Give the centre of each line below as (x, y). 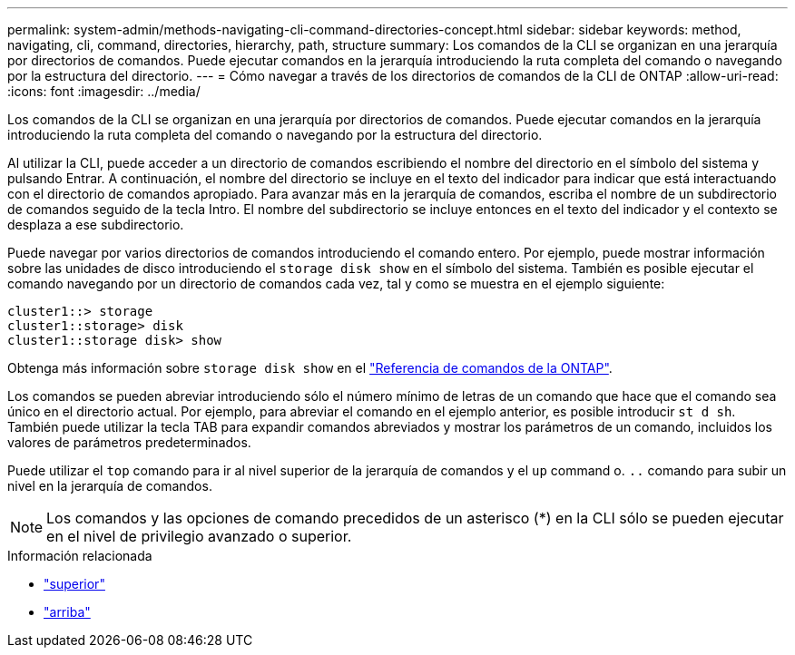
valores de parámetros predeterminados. (129, 442)
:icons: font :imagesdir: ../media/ (104, 91)
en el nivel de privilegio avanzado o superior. (199, 536)
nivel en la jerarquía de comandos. (110, 486)
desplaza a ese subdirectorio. (96, 225)
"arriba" (67, 612)
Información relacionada (80, 556)
